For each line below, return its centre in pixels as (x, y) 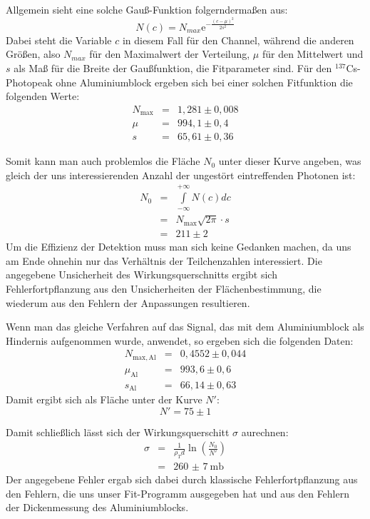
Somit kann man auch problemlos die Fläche (103, 161)
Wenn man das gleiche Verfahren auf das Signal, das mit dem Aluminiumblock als (185, 327)
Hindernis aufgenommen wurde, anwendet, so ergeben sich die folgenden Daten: (180, 340)
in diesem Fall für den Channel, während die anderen (238, 40)
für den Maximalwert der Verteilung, (170, 54)
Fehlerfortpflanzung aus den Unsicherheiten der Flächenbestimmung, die (164, 289)
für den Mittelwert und (313, 54)
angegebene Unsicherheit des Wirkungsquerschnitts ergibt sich (142, 274)
